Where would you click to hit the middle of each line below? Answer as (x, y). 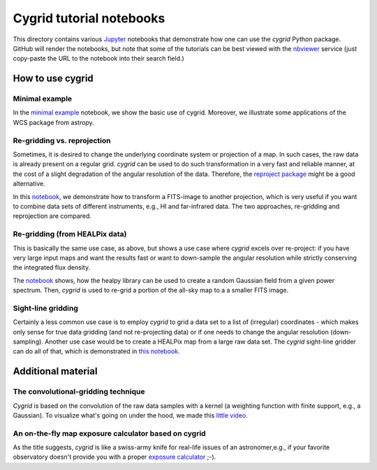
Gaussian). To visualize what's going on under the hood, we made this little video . (130, 415)
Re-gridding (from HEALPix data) (70, 234)
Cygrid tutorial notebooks (89, 18)
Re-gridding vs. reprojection (62, 140)
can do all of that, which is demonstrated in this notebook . (96, 351)
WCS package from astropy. (53, 122)
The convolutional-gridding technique (79, 392)
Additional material (55, 371)
